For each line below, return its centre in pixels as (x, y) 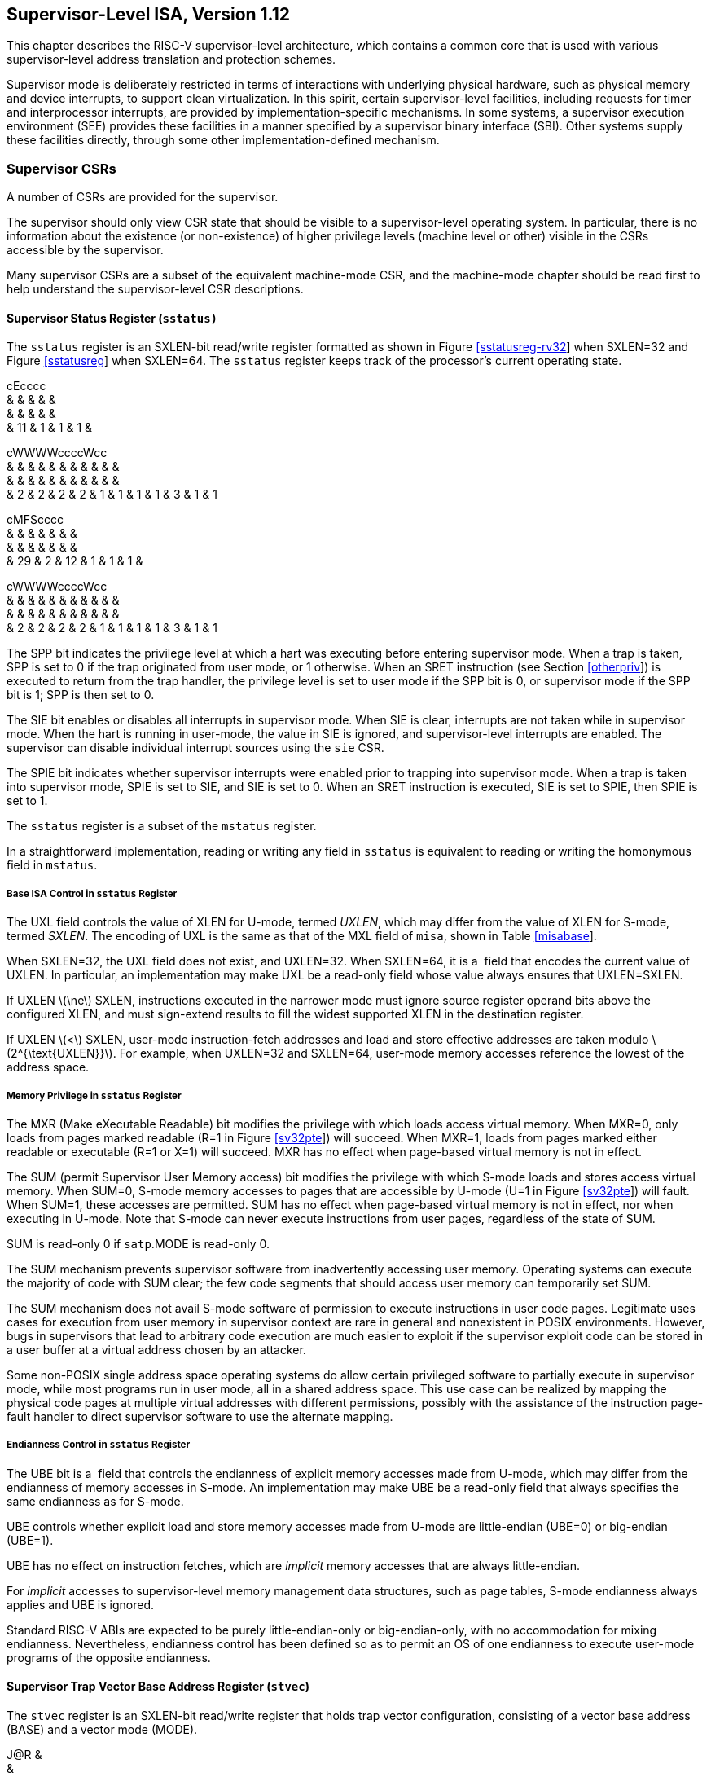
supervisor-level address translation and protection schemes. (171, 59)
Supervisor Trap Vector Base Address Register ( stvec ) (158, 1687)
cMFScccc (35, 520)
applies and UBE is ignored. (81, 1604)
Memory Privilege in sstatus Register (94, 1095)
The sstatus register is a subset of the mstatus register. (162, 826)
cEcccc (26, 386)
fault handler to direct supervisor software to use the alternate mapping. (200, 1416)
